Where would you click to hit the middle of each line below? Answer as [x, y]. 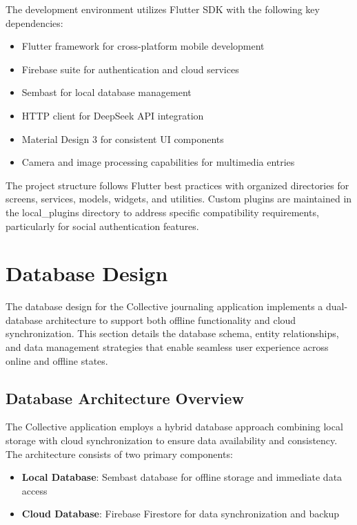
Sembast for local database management [106, 92]
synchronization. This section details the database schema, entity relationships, [172, 333]
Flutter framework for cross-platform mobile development [143, 46]
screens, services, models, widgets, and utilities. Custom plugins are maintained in [179, 199]
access [34, 490]
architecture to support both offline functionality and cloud [171, 319]
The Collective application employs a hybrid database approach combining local [174, 427]
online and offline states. [57, 360]
